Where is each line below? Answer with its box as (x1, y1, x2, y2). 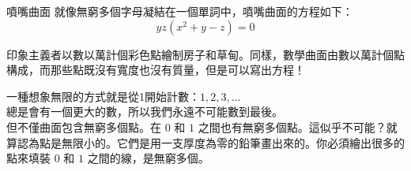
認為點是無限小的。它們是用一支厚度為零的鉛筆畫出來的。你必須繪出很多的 (17, 134, 405, 151)
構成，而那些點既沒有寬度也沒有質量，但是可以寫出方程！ (6, 61, 305, 78)
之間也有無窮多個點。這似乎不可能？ (198, 118, 386, 135)
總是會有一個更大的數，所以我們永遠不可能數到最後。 (6, 103, 283, 120)
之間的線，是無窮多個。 (87, 150, 209, 166)
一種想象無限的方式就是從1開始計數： (6, 87, 200, 104)
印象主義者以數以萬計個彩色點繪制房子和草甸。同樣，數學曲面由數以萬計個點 (6, 46, 405, 62)
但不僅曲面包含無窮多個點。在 (6, 118, 161, 135)
